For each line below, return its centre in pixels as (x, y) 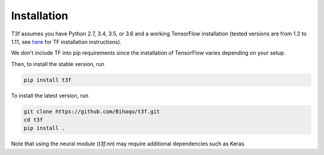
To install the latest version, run (50, 96)
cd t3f (33, 120)
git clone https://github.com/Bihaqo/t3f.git (92, 111)
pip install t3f (48, 80)
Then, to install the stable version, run (58, 64)
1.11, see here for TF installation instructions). (66, 41)
